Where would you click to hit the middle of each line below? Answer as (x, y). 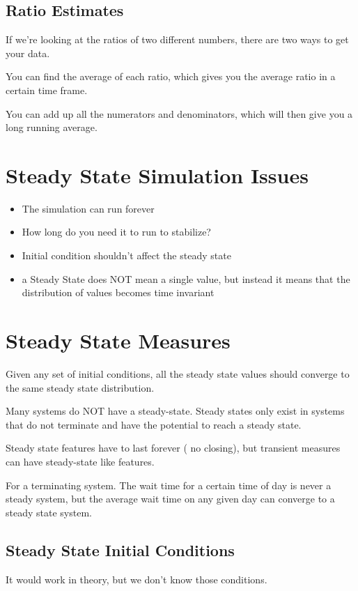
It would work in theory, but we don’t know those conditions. (137, 579)
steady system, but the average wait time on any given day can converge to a (170, 499)
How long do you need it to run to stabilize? (116, 232)
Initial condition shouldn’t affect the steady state (126, 255)
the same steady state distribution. (80, 387)
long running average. (52, 127)
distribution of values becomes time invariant (118, 292)
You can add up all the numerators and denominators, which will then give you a (179, 113)
